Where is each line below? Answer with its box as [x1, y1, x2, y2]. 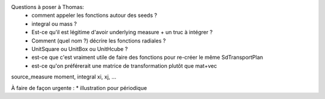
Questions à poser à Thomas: [11, 4, 84, 10]
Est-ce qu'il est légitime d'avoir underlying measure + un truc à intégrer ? [31, 29, 213, 36]
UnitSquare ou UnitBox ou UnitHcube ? [31, 45, 128, 52]
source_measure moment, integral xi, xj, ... [11, 73, 117, 80]
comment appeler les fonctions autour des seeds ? [31, 12, 158, 19]
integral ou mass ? [31, 20, 77, 27]
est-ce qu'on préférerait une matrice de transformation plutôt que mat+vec [31, 62, 217, 69]
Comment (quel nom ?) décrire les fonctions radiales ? [31, 37, 166, 44]
